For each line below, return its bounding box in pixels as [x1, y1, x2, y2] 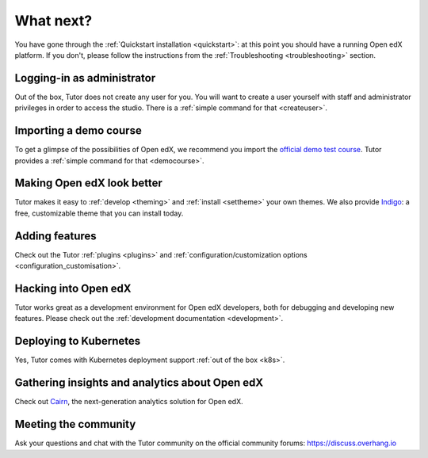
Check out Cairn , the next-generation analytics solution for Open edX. [14, 397, 243, 406]
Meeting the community [14, 418, 136, 431]
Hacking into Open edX [14, 281, 132, 295]
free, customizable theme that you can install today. [14, 208, 184, 218]
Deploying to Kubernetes [14, 334, 141, 348]
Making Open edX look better [14, 177, 162, 190]
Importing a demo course [14, 124, 142, 138]
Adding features [14, 229, 97, 242]
